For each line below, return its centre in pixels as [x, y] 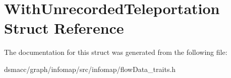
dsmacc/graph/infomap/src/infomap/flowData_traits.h [90, 69]
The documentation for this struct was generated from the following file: [116, 52]
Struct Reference [64, 28]
